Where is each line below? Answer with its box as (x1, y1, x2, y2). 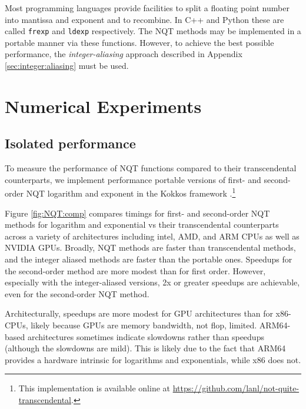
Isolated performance (5, 134, 136, 152)
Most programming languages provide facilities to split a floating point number (5, 2, 290, 14)
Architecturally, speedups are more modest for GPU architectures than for (5, 307, 273, 320)
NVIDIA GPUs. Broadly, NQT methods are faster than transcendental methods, (5, 241, 296, 254)
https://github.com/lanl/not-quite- (172, 382, 300, 394)
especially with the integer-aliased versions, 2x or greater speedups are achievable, (5, 276, 300, 288)
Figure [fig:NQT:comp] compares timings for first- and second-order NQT (5, 207, 270, 219)
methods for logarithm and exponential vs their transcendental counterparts (5, 218, 279, 231)
